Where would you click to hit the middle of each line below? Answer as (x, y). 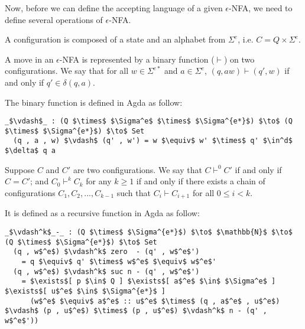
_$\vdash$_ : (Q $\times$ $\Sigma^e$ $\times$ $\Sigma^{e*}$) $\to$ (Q (149, 121)
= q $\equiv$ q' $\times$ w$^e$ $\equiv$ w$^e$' (119, 261)
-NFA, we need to (261, 8)
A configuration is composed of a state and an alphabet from (115, 39)
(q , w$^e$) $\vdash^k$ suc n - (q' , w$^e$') (106, 271)
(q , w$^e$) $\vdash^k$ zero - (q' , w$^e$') (106, 252)
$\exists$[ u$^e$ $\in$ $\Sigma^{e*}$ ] (85, 291)
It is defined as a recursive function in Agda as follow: (102, 213)
